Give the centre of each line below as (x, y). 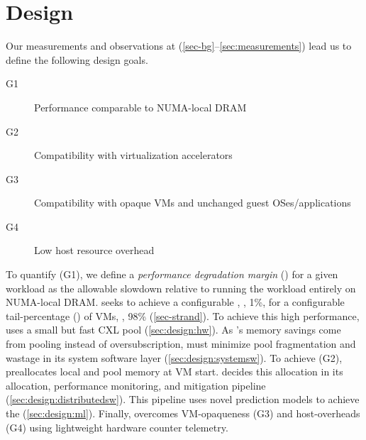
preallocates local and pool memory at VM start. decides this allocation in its (174, 372)
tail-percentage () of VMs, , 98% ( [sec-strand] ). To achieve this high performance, (183, 315)
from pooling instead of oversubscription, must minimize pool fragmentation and (181, 344)
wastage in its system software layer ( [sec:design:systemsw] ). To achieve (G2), (174, 357)
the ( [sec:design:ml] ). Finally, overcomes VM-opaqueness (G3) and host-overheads (183, 413)
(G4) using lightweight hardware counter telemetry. (117, 427)
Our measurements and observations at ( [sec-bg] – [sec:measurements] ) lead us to (179, 46)
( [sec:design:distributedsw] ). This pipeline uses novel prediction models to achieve (183, 399)
